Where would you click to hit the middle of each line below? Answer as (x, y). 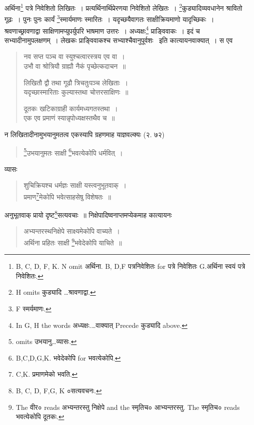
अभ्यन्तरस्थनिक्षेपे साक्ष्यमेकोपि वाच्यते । (72, 231)
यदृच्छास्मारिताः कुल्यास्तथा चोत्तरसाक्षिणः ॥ (76, 92)
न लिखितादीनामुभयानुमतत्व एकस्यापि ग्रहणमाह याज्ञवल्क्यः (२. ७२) (85, 134)
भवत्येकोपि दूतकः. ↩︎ (40, 416)
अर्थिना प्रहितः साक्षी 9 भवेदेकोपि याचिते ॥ (73, 242)
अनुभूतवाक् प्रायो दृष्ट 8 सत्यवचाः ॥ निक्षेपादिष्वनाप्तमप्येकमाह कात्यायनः (88, 214)
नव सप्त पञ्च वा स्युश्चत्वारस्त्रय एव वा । (74, 56)
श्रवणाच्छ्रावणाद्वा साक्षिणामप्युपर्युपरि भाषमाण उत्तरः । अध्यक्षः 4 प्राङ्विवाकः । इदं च (102, 30)
